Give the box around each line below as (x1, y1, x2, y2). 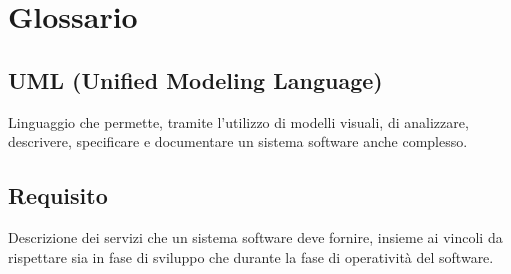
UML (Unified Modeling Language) (8, 64, 383, 95)
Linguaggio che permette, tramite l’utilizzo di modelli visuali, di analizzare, (8, 111, 469, 132)
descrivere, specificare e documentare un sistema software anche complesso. (8, 131, 468, 152)
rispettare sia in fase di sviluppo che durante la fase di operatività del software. (8, 246, 494, 267)
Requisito (8, 180, 108, 211)
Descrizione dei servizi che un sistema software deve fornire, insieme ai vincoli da (8, 226, 503, 247)
